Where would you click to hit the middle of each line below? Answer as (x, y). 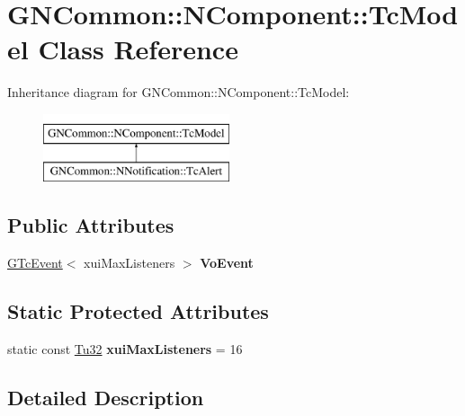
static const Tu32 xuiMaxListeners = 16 (125, 349)
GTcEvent (35, 263)
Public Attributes (91, 225)
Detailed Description (106, 398)
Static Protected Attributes (138, 311)
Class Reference (138, 49)
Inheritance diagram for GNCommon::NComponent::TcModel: (179, 92)
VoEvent (227, 263)
